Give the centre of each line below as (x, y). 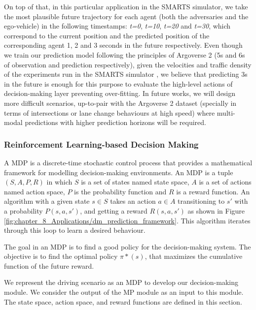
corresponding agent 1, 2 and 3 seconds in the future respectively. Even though (123, 45)
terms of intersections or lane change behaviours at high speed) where (110, 112)
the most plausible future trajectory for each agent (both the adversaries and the (126, 16)
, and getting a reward (114, 210)
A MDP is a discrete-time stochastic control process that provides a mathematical (128, 162)
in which (59, 182)
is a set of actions (225, 182)
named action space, (35, 191)
